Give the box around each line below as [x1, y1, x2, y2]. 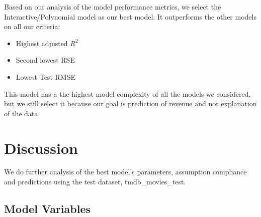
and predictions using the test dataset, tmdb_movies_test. [4, 176, 186, 187]
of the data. [4, 108, 40, 118]
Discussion [4, 137, 78, 158]
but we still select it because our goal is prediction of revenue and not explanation [4, 98, 257, 109]
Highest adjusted [16, 38, 68, 48]
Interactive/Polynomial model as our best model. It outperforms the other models [4, 11, 256, 22]
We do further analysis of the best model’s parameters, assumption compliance [4, 166, 247, 177]
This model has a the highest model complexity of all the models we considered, [4, 88, 251, 99]
